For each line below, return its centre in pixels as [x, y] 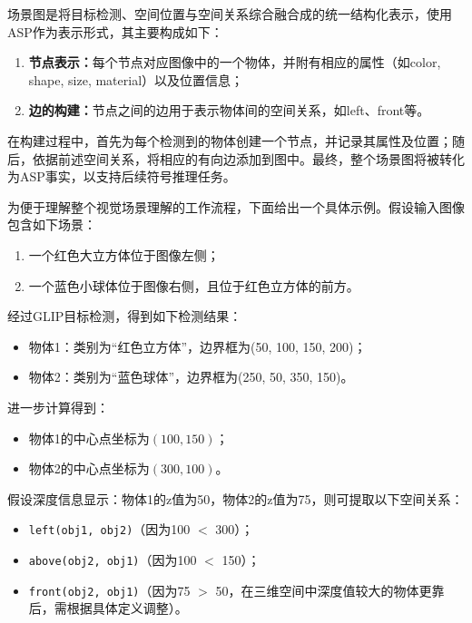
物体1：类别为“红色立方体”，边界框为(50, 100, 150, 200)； [197, 346]
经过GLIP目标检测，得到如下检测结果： [125, 316]
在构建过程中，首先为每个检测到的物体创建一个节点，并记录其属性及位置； [230, 140]
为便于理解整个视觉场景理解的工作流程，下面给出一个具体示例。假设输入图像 [236, 206]
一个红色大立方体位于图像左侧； [124, 254]
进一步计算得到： [58, 407]
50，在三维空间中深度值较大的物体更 [324, 590]
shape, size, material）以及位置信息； [136, 79]
